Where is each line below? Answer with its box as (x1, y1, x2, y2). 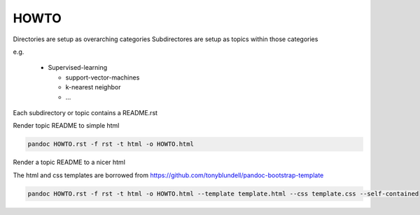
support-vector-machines (65, 73, 140, 82)
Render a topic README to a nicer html (13, 158, 126, 167)
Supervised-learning (48, 64, 108, 72)
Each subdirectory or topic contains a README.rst (13, 108, 157, 117)
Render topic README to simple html (13, 121, 120, 130)
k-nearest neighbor (65, 83, 121, 91)
